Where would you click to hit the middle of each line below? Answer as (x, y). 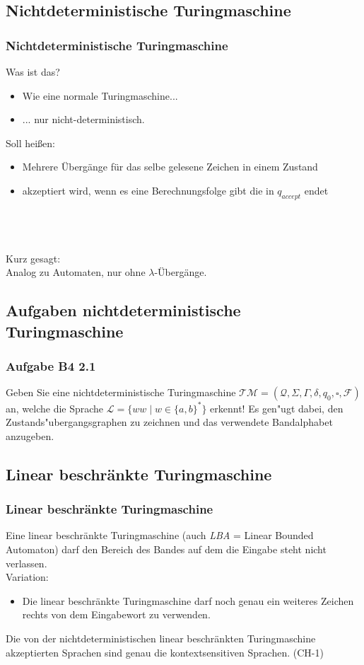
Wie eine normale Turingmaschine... (100, 95)
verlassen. (27, 563)
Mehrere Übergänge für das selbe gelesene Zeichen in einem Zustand (170, 167)
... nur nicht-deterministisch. (83, 119)
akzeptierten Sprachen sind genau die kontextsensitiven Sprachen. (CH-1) (165, 652)
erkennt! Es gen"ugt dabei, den (277, 408)
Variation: (27, 577)
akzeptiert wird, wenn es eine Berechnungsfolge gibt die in (148, 190)
